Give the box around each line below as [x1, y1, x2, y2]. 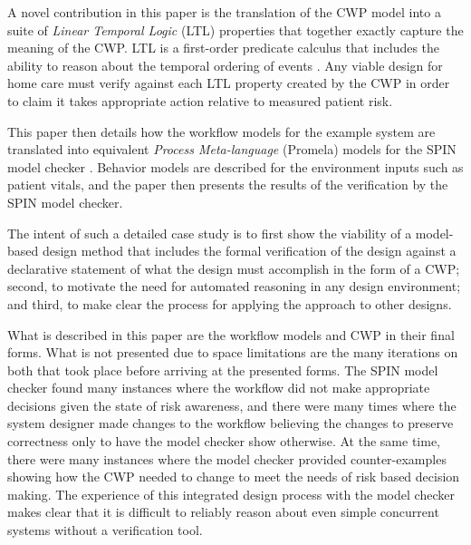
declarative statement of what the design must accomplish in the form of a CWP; [7, 258, 460, 277]
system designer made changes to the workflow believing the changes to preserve [7, 414, 454, 433]
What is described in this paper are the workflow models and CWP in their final [7, 325, 455, 344]
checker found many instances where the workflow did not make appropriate [7, 378, 430, 397]
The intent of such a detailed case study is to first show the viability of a [7, 223, 412, 242]
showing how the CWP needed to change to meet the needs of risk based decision [7, 467, 460, 486]
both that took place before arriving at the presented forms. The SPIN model [7, 360, 438, 379]
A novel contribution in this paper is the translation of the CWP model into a [7, 3, 441, 21]
